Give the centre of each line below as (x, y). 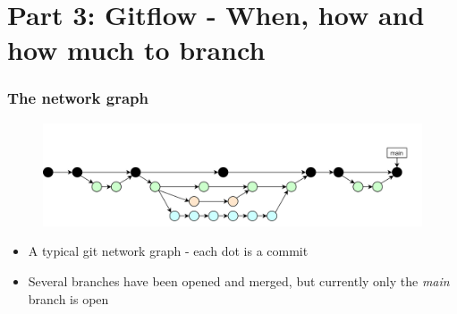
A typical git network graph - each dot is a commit (168, 251)
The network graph (78, 98)
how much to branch (136, 50)
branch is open (68, 298)
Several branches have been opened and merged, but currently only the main (239, 281)
